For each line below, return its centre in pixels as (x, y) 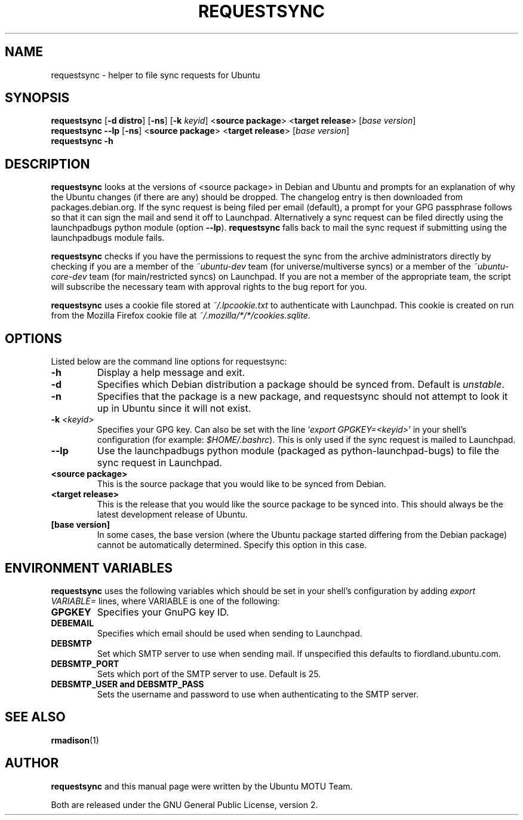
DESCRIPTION (47, 164)
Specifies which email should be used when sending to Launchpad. (230, 633)
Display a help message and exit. (171, 373)
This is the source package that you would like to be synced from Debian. (241, 484)
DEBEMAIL (73, 623)
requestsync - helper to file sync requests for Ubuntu (156, 75)
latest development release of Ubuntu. (172, 515)
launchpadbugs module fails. (108, 238)
